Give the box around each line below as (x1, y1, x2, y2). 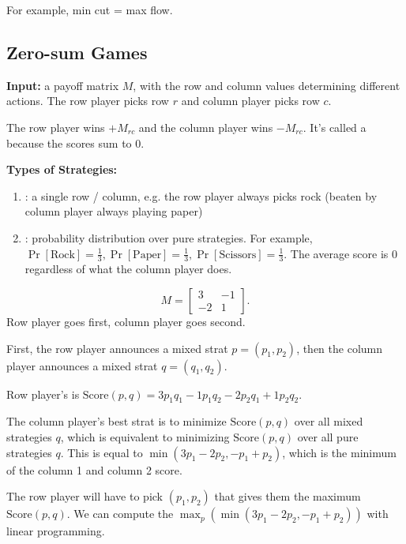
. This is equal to (60, 444, 143, 460)
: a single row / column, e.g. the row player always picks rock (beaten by (24, 187, 378, 204)
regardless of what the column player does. (24, 261, 232, 277)
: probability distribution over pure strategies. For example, (24, 229, 313, 246)
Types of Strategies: (6, 161, 118, 178)
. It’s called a (303, 118, 367, 135)
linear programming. (6, 523, 105, 539)
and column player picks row (181, 92, 320, 109)
